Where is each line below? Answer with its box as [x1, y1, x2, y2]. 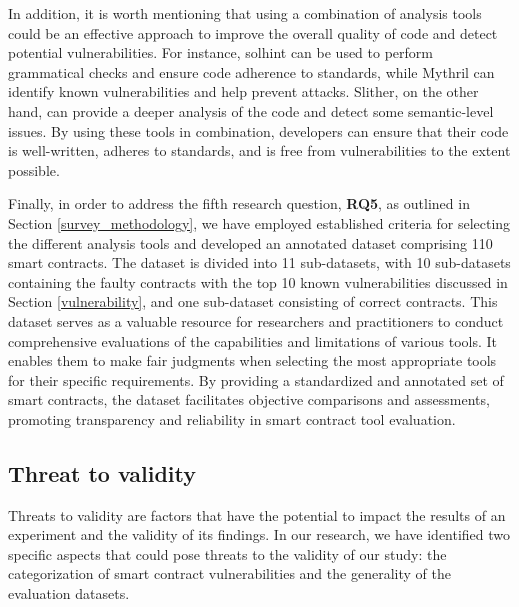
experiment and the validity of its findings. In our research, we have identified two [8, 524, 511, 545]
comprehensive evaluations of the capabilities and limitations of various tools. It [8, 330, 497, 351]
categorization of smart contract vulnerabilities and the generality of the [8, 563, 451, 584]
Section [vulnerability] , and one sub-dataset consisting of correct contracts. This [8, 291, 498, 312]
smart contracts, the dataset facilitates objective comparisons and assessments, [8, 389, 490, 410]
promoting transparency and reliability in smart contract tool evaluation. [8, 408, 456, 429]
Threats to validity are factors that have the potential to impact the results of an [8, 504, 506, 525]
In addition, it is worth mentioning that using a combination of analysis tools [8, 3, 482, 23]
